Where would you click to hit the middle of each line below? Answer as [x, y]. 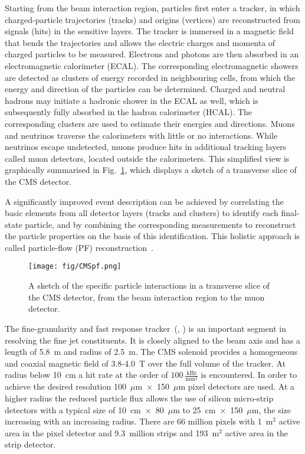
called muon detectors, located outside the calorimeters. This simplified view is [147, 158]
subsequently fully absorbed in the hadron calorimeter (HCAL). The [129, 112]
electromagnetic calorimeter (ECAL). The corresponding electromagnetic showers [152, 65]
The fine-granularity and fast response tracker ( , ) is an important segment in [146, 328]
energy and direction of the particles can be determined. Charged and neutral [145, 89]
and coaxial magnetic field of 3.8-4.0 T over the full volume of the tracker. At [145, 363]
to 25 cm [199, 409]
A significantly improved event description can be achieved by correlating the [144, 201]
